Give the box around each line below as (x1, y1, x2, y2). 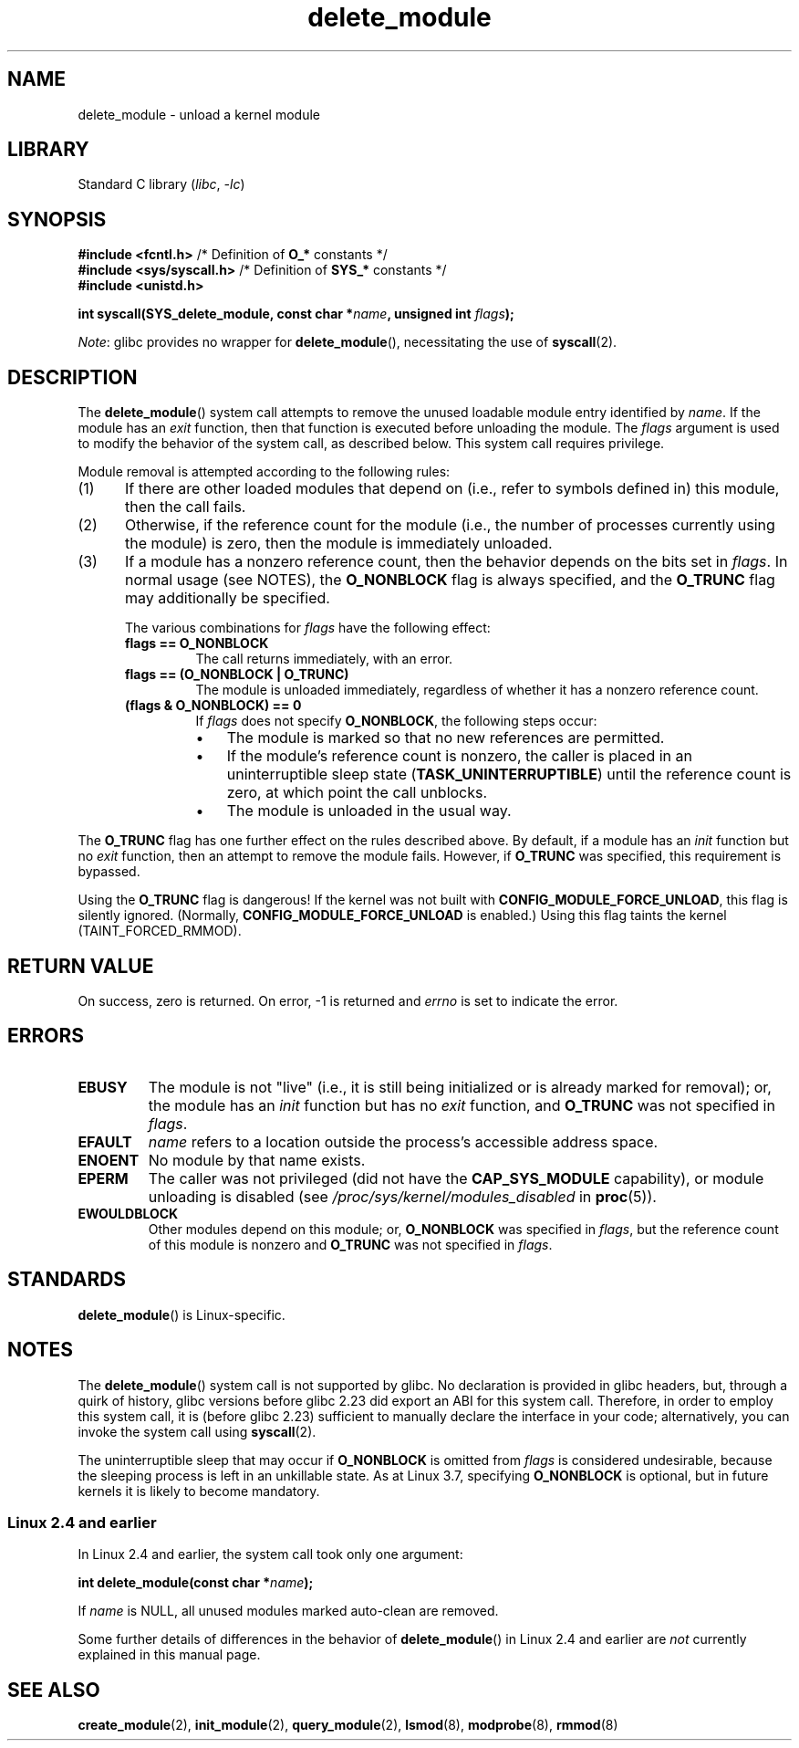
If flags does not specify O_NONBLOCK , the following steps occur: (195, 713, 597, 729)
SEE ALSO (7, 1678, 100, 1701)
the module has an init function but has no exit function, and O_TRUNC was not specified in (148, 1095, 775, 1115)
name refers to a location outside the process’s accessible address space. (148, 1132, 659, 1151)
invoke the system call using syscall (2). (78, 1423, 316, 1439)
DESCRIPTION (7, 365, 138, 389)
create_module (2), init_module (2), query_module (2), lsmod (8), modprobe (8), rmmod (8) (78, 1717, 618, 1733)
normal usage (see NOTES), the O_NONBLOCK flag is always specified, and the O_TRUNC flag (124, 570, 775, 590)
